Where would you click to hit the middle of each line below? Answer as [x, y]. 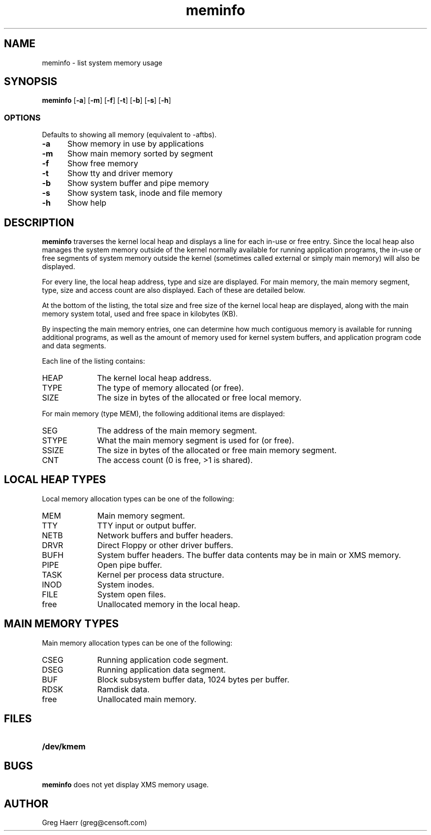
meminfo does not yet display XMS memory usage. [125, 785]
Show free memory [103, 164]
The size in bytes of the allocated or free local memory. [199, 398]
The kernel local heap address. [154, 378]
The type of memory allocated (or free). [170, 388]
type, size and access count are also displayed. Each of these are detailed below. [174, 290]
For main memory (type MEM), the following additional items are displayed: [163, 414]
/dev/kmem [64, 746]
